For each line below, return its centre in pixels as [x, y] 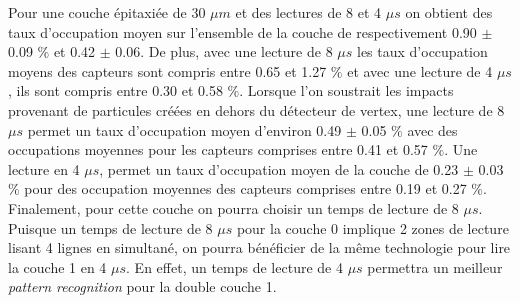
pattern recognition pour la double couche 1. [142, 286]
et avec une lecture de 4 [420, 70]
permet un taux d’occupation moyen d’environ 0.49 [184, 129]
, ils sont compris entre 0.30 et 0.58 [115, 90]
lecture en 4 [44, 168]
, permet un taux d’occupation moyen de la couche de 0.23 [279, 168]
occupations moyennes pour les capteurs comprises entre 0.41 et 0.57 [218, 149]
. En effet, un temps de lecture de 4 [234, 266]
